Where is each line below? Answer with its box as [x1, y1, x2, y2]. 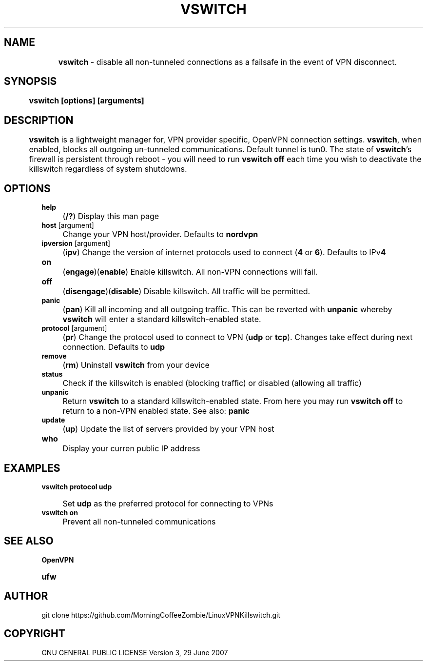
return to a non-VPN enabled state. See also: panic [62, 406, 250, 416]
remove [41, 352, 67, 361]
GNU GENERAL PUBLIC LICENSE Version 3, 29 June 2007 [41, 648, 228, 657]
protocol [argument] [41, 324, 107, 333]
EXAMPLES [4, 462, 60, 474]
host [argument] [41, 221, 94, 230]
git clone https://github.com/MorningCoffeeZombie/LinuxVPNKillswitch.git [41, 610, 281, 619]
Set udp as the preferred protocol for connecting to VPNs [62, 498, 273, 508]
